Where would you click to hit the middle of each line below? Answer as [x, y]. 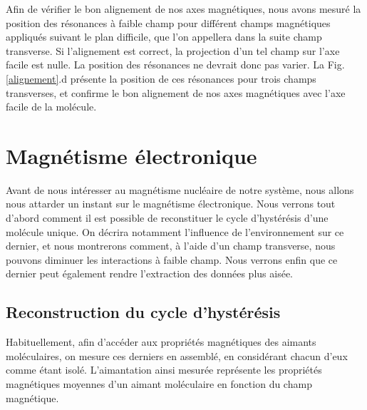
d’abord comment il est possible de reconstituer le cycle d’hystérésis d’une [167, 218]
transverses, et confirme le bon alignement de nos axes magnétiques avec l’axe [176, 92]
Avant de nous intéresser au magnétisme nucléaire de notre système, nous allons [180, 189]
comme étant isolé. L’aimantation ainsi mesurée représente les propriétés [164, 370]
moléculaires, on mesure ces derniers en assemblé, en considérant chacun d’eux [177, 355]
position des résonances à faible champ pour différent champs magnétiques [168, 22]
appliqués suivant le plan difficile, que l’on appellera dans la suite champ [164, 37]
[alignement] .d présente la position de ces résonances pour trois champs [161, 78]
